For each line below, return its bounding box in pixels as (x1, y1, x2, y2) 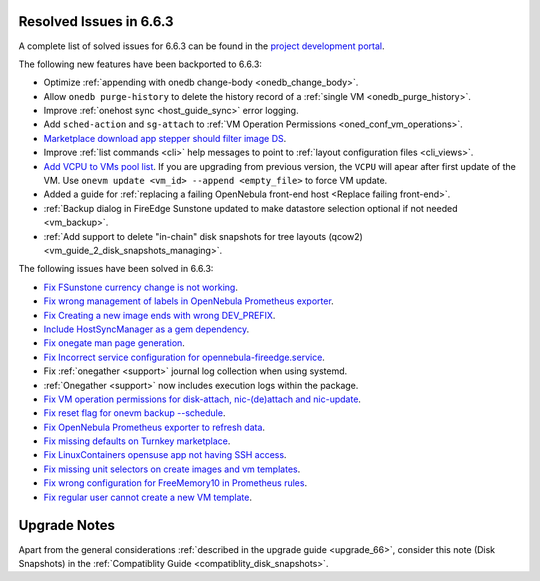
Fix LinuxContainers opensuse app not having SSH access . (43, 449, 287, 461)
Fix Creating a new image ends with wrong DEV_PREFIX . (43, 309, 276, 321)
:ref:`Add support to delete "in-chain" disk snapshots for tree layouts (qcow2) (43, 230, 364, 242)
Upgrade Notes (18, 517, 115, 534)
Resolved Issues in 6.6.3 (18, 13, 174, 30)
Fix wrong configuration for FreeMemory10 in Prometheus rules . (43, 477, 308, 489)
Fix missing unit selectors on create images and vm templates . (43, 463, 301, 475)
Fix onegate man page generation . (43, 337, 185, 349)
